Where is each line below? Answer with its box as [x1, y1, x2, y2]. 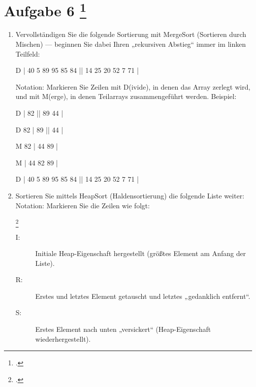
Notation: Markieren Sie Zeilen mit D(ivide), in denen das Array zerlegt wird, [15, 81, 251, 92]
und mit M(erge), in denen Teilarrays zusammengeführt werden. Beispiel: [15, 91, 237, 101]
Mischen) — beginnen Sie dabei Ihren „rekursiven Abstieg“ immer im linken [15, 39, 246, 49]
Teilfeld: [15, 48, 40, 59]
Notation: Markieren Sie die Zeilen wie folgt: [15, 200, 150, 210]
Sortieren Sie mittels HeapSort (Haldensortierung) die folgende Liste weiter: [15, 190, 245, 200]
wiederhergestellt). [35, 333, 91, 344]
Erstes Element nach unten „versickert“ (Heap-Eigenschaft [35, 324, 211, 334]
